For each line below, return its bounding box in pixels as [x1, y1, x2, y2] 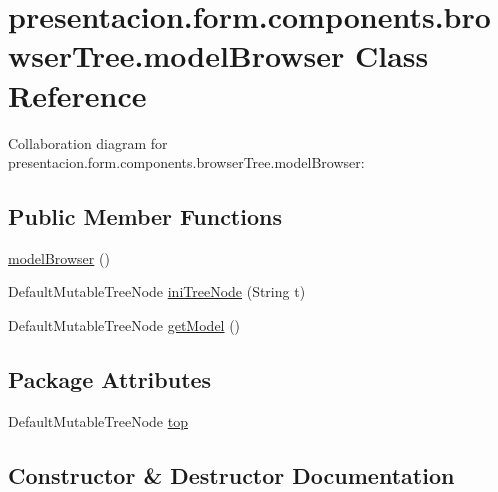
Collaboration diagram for [8, 132, 168, 153]
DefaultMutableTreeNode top [8, 410, 188, 431]
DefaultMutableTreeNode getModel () [8, 315, 241, 336]
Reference [8, 74, 147, 115]
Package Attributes [8, 364, 212, 395]
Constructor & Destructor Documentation [8, 459, 455, 490]
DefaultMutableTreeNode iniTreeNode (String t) [8, 281, 306, 302]
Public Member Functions [8, 201, 282, 232]
